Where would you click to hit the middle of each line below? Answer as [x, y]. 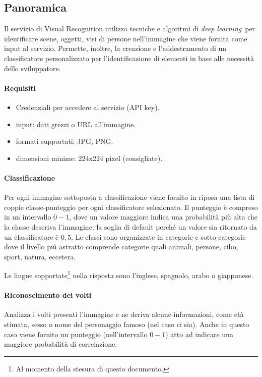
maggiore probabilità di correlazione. [61, 344]
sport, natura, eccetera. [40, 256]
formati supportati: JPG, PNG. [64, 141]
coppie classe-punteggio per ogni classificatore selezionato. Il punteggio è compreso [131, 207]
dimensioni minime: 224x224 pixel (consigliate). [89, 158]
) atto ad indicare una [199, 334]
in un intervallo [28, 217]
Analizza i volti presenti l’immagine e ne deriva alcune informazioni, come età [124, 314]
